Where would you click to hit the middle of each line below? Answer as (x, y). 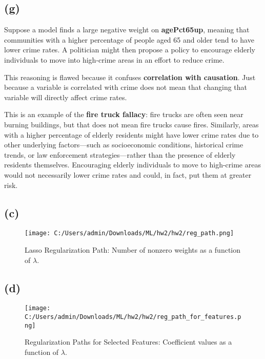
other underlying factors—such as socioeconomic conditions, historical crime (124, 145)
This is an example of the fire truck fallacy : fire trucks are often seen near (124, 114)
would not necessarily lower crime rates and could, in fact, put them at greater (128, 174)
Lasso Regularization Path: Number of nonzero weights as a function (133, 249)
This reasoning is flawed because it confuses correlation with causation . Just (130, 77)
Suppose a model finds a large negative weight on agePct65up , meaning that (127, 30)
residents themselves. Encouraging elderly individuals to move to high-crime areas (132, 165)
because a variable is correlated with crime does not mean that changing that (126, 87)
